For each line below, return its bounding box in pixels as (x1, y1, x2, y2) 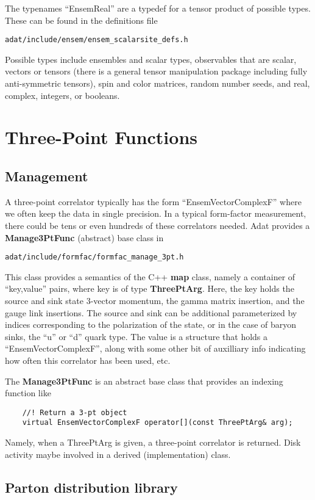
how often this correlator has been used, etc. (5, 353, 171, 366)
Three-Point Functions (5, 125, 198, 150)
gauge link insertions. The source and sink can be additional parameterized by (5, 306, 297, 319)
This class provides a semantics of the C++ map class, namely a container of (5, 270, 296, 283)
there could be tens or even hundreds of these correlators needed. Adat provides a (5, 219, 310, 231)
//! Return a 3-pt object (22, 408, 127, 417)
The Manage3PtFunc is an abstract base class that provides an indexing (5, 374, 283, 387)
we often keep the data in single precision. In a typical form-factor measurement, (5, 207, 306, 220)
